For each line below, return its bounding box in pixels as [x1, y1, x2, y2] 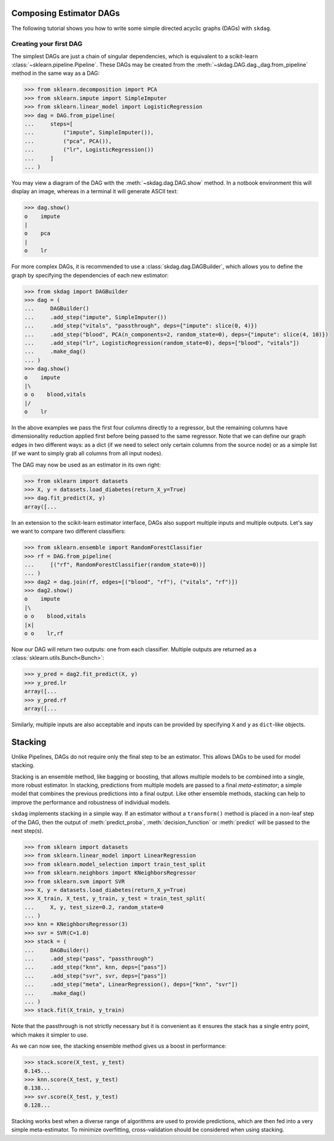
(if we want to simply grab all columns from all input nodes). [11, 450, 163, 457]
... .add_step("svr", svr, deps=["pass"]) [24, 972, 167, 979]
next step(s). [11, 827, 44, 834]
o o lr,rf [24, 630, 64, 637]
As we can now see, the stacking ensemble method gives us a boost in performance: [11, 1042, 227, 1050]
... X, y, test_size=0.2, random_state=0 [24, 903, 164, 911]
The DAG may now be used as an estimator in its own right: [11, 461, 161, 468]
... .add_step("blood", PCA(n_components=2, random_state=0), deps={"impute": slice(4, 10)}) [24, 331, 328, 338]
